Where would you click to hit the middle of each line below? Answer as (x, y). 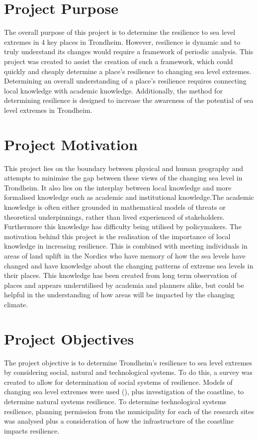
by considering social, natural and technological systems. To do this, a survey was (129, 372)
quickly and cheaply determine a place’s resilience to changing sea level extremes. (128, 71)
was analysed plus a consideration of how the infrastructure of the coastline (119, 421)
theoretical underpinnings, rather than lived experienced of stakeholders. (114, 217)
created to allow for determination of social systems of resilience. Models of (118, 382)
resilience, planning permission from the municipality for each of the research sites (129, 411)
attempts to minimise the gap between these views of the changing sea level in (123, 178)
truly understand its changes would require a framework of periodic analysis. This (129, 51)
